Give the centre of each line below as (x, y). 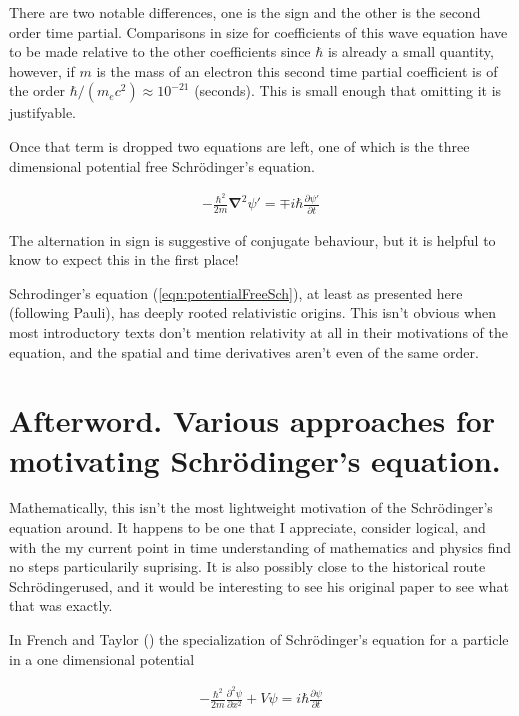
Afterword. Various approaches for (252, 420)
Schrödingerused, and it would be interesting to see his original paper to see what (259, 585)
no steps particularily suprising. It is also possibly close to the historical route (247, 566)
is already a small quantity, (410, 51)
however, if (42, 70)
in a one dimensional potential (102, 658)
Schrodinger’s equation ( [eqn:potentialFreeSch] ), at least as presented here (236, 292)
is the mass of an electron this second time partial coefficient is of (297, 70)
